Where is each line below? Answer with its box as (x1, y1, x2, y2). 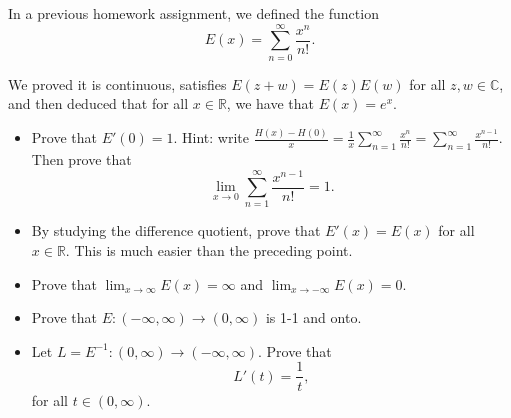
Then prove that (31, 149, 132, 170)
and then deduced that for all (8, 93, 189, 114)
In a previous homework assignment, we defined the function (8, 3, 379, 23)
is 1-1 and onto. (265, 307, 362, 328)
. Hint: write (173, 127, 249, 148)
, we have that (226, 93, 314, 114)
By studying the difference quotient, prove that (31, 220, 321, 241)
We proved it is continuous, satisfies (8, 73, 227, 94)
